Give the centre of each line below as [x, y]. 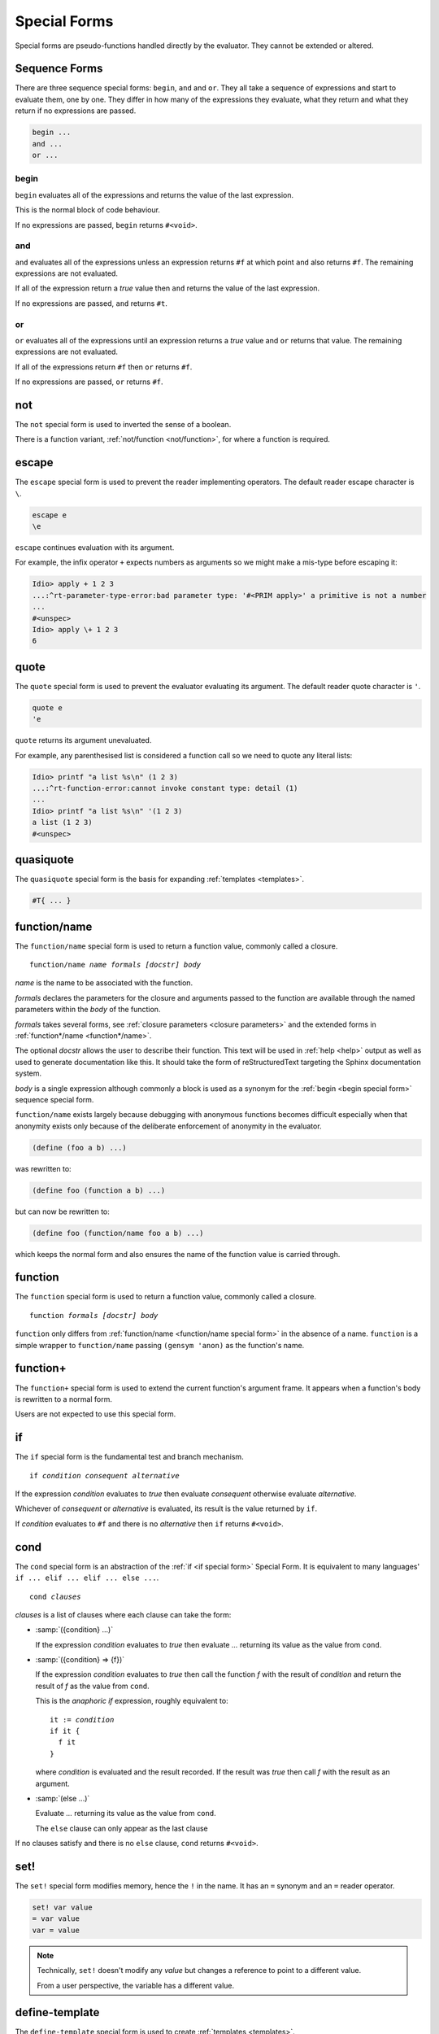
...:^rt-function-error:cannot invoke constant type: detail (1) [165, 788]
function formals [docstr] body [94, 1315]
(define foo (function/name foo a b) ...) [118, 1233]
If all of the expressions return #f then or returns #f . [104, 367]
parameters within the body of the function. [88, 1010]
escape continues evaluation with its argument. [95, 548]
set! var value [62, 1907]
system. [28, 1073]
